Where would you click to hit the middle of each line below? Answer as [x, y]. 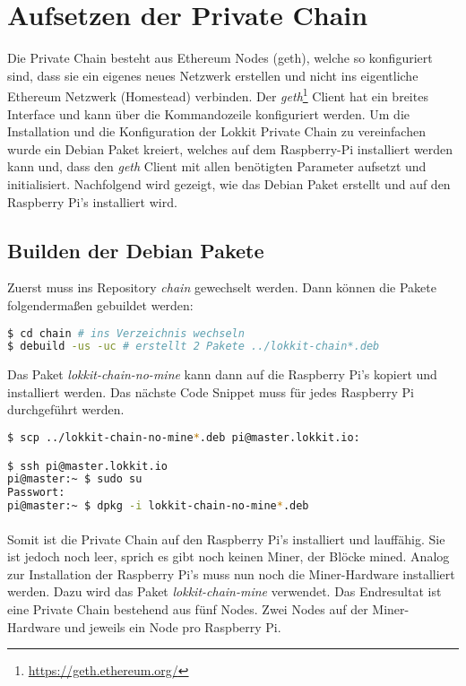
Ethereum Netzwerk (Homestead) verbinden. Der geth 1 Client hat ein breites [218, 95]
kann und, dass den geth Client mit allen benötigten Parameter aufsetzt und [217, 166]
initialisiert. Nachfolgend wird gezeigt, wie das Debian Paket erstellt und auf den [229, 183]
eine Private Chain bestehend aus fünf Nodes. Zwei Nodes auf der [188, 609]
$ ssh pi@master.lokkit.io [87, 466]
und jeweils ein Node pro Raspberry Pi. [173, 626]
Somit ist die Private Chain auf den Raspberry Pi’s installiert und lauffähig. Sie [226, 538]
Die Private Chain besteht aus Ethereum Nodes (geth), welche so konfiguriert [220, 58]
